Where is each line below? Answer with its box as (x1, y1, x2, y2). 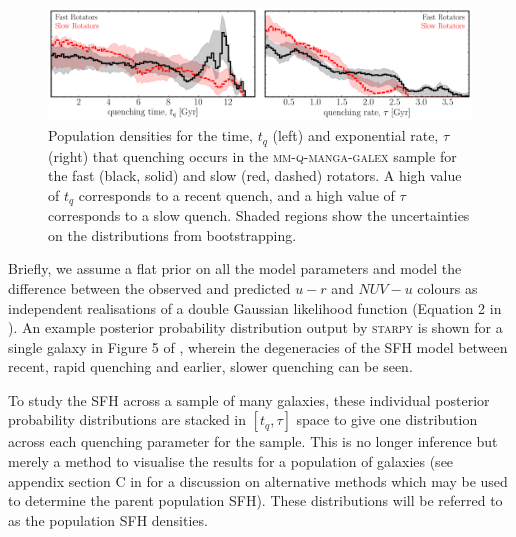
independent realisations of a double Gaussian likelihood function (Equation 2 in (8, 297, 502, 318)
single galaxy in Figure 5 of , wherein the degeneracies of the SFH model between (8, 336, 508, 357)
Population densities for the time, (48, 125, 253, 146)
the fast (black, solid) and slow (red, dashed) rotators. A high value (48, 165, 462, 186)
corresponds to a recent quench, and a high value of (78, 184, 395, 205)
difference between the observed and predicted (8, 277, 291, 298)
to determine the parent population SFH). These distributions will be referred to (8, 490, 503, 511)
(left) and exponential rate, (272, 125, 439, 146)
